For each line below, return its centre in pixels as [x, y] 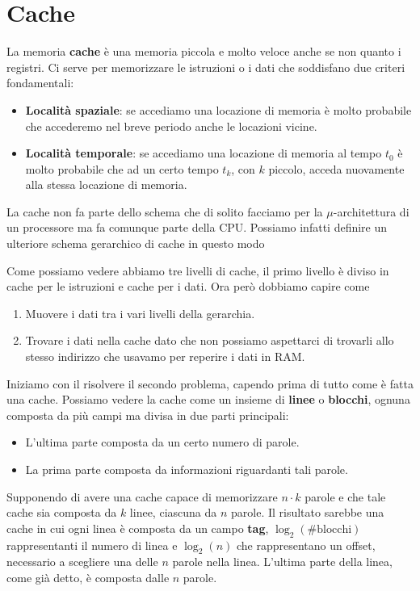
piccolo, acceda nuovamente [336, 168]
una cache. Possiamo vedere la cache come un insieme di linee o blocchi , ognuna [208, 399]
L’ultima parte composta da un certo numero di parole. [162, 442]
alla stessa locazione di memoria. [106, 184]
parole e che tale [345, 496]
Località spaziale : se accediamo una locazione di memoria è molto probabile [218, 109]
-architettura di [371, 211]
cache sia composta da [62, 512]
